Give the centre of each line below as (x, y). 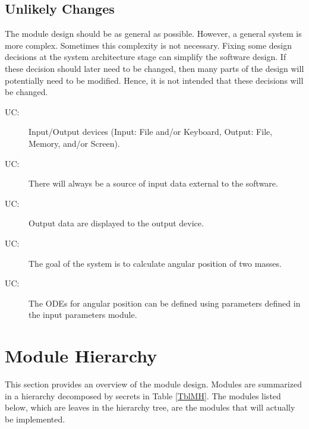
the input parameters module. (83, 315)
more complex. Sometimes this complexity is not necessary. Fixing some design (148, 45)
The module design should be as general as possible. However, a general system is (153, 34)
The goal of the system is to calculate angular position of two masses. (155, 263)
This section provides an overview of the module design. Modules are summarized (153, 384)
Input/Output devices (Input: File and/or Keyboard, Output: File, (151, 132)
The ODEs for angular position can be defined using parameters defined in (165, 303)
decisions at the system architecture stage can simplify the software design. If (146, 57)
